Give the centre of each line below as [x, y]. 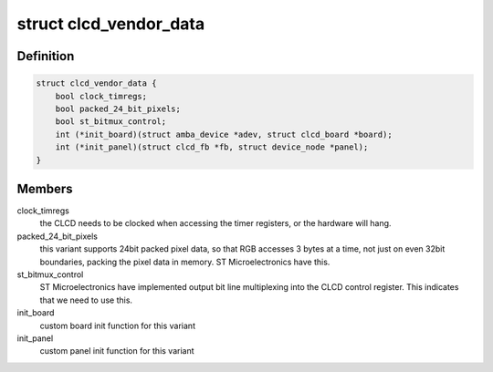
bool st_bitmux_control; [111, 122]
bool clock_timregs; [101, 96]
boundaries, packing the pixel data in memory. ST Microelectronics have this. [185, 262]
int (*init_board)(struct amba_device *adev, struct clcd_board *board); [224, 134]
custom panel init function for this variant [117, 351]
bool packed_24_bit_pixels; [118, 108]
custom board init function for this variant [118, 325]
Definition [46, 56]
